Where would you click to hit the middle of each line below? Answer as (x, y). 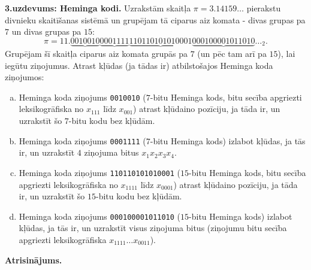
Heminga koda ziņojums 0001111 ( (82, 140)
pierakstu (264, 8)
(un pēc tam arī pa (232, 53)
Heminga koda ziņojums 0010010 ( (82, 97)
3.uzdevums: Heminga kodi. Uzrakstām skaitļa (98, 8)
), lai (286, 53)
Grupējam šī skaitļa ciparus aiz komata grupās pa (96, 53)
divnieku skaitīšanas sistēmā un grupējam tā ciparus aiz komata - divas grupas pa (155, 19)
